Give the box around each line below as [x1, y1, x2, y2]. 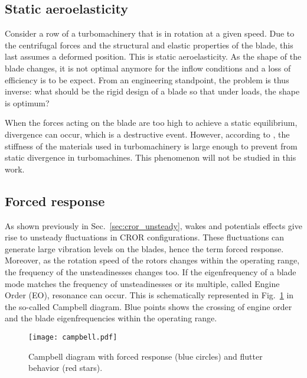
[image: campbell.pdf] [28, 333, 117, 341]
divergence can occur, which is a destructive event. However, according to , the [5, 128, 290, 140]
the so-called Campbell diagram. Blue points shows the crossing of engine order [5, 300, 292, 312]
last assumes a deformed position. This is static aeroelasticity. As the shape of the [5, 50, 302, 63]
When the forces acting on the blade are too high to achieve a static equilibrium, [5, 116, 298, 129]
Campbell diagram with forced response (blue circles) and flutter [28, 350, 263, 362]
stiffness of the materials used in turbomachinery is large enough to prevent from [5, 139, 298, 152]
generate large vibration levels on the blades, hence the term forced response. [5, 242, 284, 255]
